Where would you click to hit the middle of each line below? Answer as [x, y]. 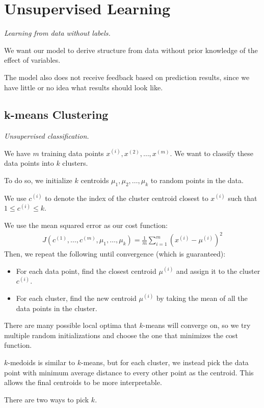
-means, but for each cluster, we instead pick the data [165, 362]
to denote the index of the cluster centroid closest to [127, 198]
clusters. [75, 163]
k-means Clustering [56, 114]
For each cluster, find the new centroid [76, 298]
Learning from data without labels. [57, 33]
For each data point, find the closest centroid [86, 271]
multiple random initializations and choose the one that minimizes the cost [121, 335]
